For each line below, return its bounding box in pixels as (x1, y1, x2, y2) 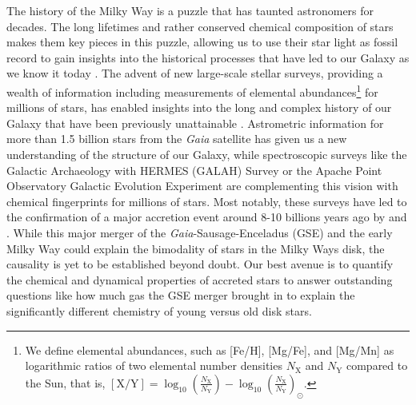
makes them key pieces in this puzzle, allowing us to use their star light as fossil (6, 34, 398, 50)
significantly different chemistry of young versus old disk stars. (6, 302, 312, 319)
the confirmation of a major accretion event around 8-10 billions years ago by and (6, 208, 407, 225)
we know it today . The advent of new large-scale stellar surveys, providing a (6, 65, 383, 81)
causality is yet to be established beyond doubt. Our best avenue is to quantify (6, 256, 394, 272)
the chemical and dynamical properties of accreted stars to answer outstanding (6, 271, 393, 288)
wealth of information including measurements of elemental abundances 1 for (6, 81, 378, 100)
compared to (346, 357, 408, 374)
